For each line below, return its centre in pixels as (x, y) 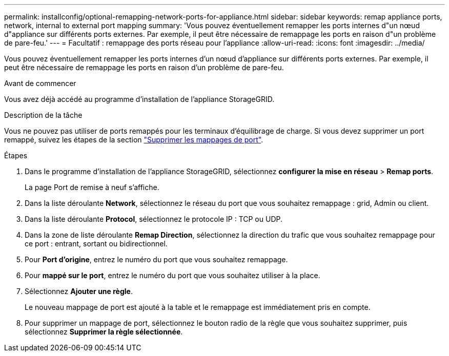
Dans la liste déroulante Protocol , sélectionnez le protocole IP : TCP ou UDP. (154, 219)
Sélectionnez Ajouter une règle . (79, 291)
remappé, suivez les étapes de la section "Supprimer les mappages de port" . (134, 140)
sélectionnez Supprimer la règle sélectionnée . (104, 332)
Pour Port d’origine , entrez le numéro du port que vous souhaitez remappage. (156, 259)
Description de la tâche (43, 115)
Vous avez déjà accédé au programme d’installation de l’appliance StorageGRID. (139, 99)
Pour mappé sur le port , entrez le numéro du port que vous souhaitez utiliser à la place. (172, 275)
